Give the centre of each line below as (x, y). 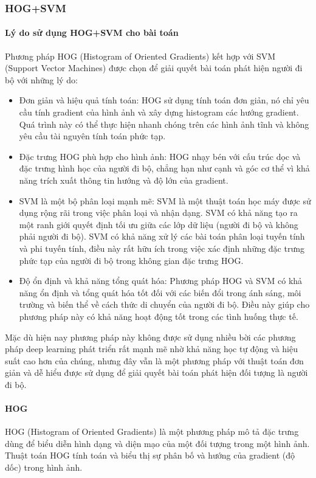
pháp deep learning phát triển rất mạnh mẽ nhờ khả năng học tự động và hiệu (152, 349)
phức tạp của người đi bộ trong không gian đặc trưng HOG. (131, 260)
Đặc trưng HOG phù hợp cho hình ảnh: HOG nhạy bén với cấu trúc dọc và (160, 156)
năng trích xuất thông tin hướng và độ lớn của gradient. (124, 180)
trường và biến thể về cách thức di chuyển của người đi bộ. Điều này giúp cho (164, 304)
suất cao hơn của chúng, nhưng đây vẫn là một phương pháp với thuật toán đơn (154, 360)
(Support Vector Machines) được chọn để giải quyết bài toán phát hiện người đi (154, 68)
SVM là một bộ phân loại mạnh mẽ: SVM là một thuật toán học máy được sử (165, 200)
